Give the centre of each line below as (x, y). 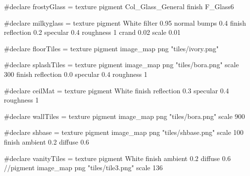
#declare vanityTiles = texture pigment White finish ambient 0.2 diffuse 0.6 (117, 158)
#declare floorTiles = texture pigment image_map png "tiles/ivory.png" (111, 48)
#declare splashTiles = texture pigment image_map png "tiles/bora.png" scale (121, 65)
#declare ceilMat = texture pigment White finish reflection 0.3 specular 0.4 (117, 90)
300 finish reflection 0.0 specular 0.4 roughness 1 (76, 74)
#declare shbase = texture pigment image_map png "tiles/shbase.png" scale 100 (124, 132)
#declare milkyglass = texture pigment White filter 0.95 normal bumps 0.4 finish (125, 22)
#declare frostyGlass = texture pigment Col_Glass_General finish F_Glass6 (119, 6)
